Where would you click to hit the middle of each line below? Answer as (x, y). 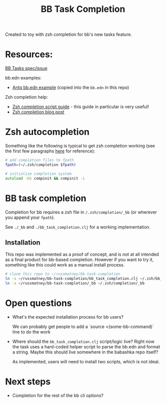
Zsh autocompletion (47, 132)
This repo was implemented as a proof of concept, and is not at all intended (82, 255)
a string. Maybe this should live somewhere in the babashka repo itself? (85, 352)
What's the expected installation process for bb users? (68, 317)
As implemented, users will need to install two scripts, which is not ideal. (86, 361)
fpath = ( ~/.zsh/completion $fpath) (41, 165)
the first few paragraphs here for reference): (50, 151)
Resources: (29, 54)
